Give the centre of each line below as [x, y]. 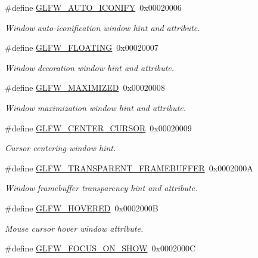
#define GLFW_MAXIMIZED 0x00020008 [85, 87]
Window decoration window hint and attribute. [90, 67]
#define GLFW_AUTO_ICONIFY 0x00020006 [93, 7]
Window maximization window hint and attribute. [96, 107]
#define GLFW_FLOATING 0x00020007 [82, 47]
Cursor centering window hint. [60, 148]
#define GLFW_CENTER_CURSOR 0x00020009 [98, 128]
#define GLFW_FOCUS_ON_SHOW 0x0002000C [100, 248]
